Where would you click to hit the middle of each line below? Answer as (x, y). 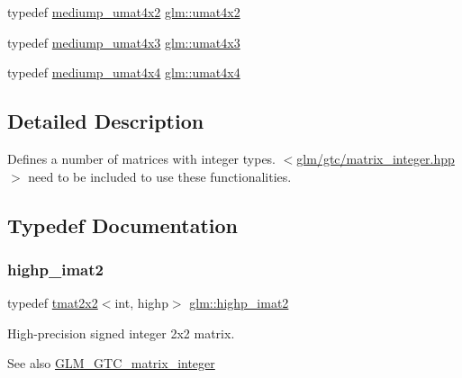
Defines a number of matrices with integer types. (142, 158)
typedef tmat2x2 (53, 303)
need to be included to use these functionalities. (160, 176)
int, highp (141, 303)
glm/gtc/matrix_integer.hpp (376, 158)
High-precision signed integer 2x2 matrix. (121, 333)
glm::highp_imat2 (239, 303)
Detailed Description (106, 121)
